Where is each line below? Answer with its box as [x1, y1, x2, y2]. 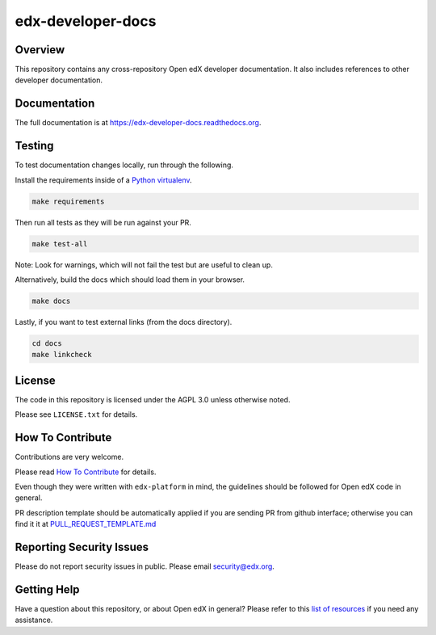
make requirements [31, 196, 105, 206]
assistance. [15, 615, 53, 625]
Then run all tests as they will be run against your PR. [15, 217, 191, 227]
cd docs [31, 339, 62, 347]
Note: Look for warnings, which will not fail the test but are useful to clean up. [15, 259, 274, 270]
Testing [15, 139, 54, 153]
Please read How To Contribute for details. [15, 467, 157, 477]
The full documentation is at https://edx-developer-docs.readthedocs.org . [15, 118, 262, 128]
